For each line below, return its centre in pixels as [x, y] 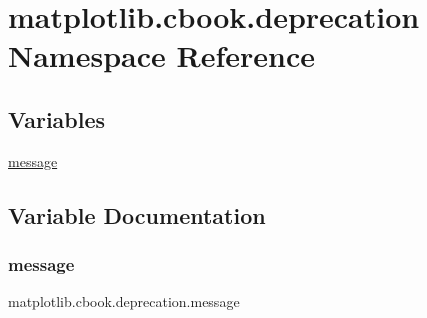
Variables [57, 118]
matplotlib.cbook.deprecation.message [124, 301]
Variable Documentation [137, 214]
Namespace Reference [161, 55]
